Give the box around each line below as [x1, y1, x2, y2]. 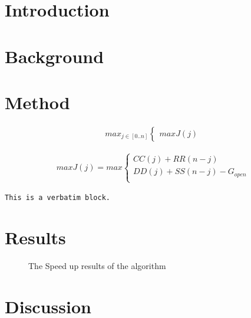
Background [5, 44, 104, 68]
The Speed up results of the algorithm [28, 259, 166, 271]
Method [5, 90, 70, 114]
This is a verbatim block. [5, 194, 110, 202]
